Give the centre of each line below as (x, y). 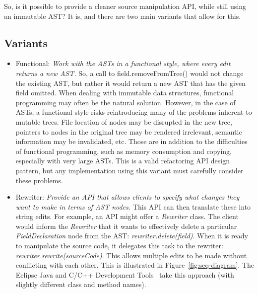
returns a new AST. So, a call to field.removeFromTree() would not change (129, 73)
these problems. (39, 180)
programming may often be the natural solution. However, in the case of (126, 102)
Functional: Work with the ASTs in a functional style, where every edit (123, 63)
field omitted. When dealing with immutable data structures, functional (125, 93)
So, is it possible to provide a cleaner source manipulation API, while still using (125, 6)
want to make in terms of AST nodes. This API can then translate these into (133, 206)
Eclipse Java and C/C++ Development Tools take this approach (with (125, 274)
